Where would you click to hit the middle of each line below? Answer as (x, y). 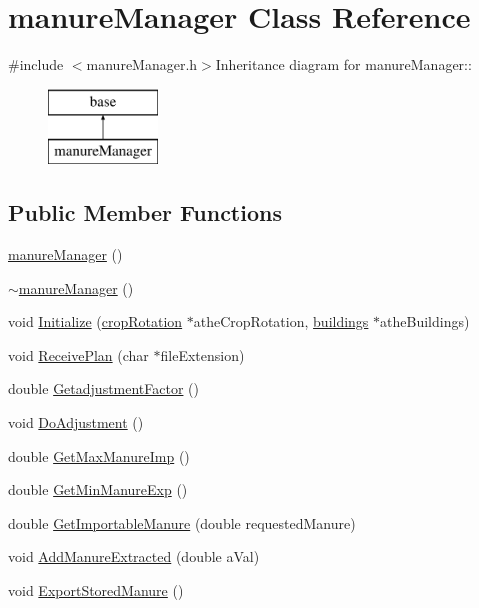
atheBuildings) (425, 321)
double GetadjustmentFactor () (103, 388)
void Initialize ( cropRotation (95, 321)
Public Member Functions (145, 212)
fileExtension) (202, 354)
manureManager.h (142, 64)
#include (36, 64)
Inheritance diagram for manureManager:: (343, 64)
